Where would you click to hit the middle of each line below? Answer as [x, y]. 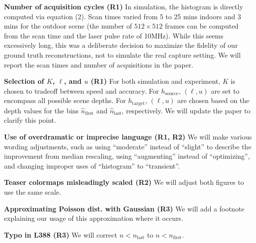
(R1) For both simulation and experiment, [156, 81]
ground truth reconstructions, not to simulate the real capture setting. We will [122, 54]
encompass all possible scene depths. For [65, 100]
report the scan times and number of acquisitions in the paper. [99, 64]
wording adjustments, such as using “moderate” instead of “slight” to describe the [128, 146]
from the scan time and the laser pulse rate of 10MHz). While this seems [114, 35]
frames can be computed [202, 26]
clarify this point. [30, 120]
